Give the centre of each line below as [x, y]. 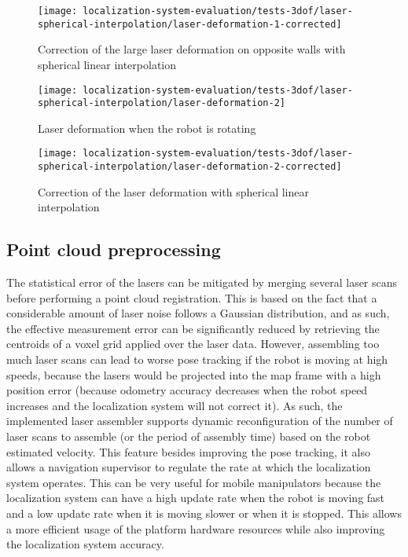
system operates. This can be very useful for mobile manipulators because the [194, 482]
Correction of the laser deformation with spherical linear [173, 191]
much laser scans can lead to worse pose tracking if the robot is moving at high [197, 359]
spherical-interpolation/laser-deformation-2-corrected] [190, 167]
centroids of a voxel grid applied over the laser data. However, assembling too [193, 344]
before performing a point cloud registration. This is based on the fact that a [192, 297]
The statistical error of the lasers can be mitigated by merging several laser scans [202, 282]
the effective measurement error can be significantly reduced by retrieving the [193, 328]
